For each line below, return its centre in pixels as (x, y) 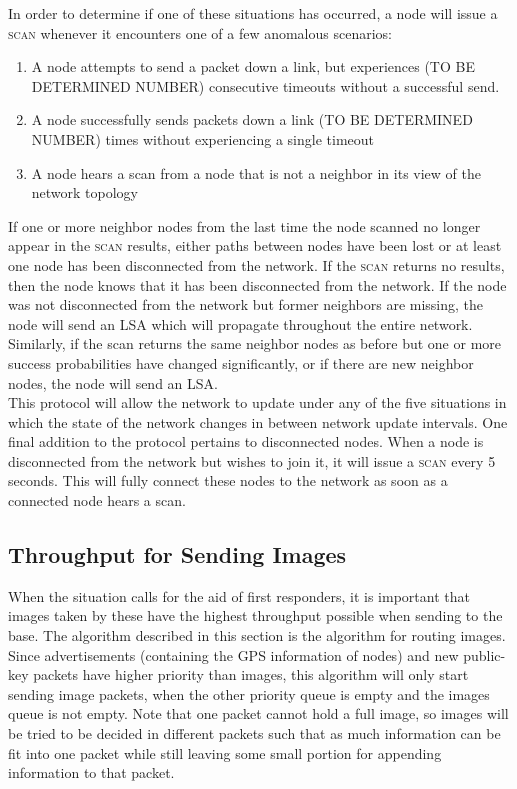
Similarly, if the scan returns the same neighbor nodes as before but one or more (254, 343)
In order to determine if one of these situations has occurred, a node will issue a (253, 13)
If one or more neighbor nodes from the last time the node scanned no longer (244, 225)
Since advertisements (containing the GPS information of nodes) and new (233, 654)
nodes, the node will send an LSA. (113, 382)
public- (484, 654)
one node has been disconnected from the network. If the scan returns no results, (256, 264)
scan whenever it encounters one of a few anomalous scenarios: (200, 32)
